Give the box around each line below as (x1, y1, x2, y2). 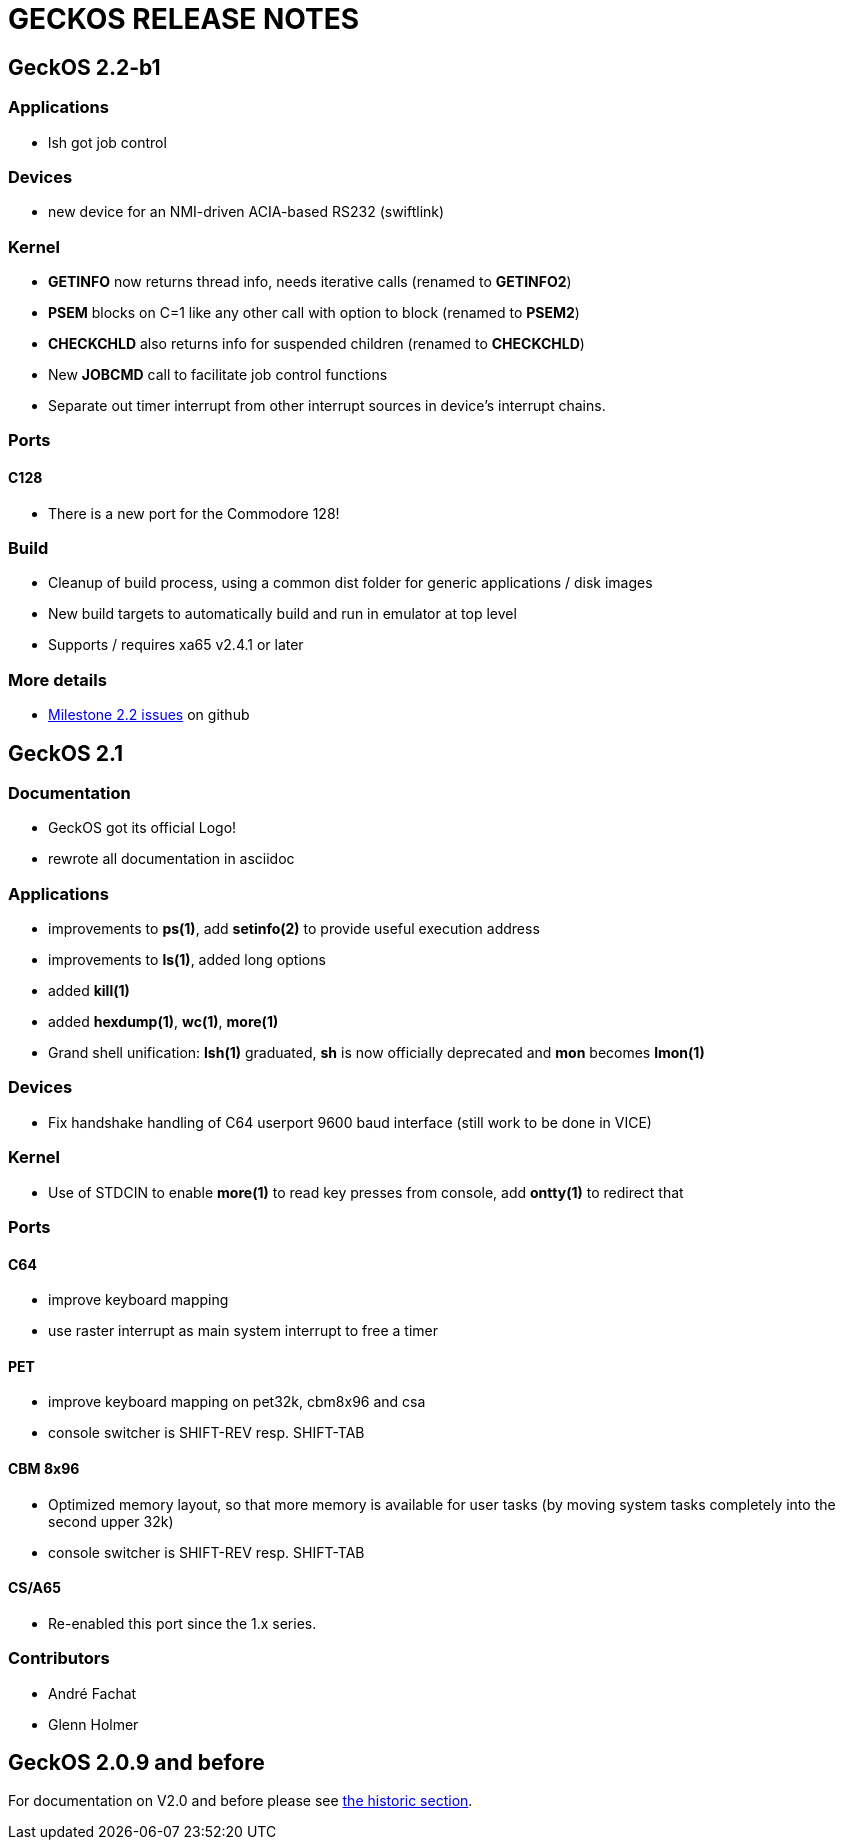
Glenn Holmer (48, 1715, 139, 1733)
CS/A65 (8, 1579, 61, 1597)
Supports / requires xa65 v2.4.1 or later (48, 636, 304, 654)
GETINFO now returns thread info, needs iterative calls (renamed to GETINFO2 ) (48, 273, 572, 291)
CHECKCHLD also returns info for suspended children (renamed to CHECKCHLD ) (48, 335, 585, 353)
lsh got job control (48, 133, 167, 151)
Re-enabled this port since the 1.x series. (48, 1614, 317, 1632)
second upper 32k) (48, 1512, 174, 1530)
